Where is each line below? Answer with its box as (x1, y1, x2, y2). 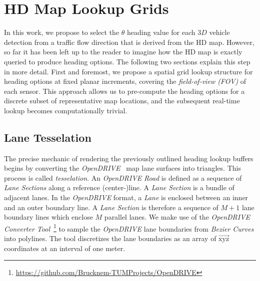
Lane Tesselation (4, 129, 91, 145)
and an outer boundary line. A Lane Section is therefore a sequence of (4, 202, 218, 212)
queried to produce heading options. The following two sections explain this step (4, 56, 250, 66)
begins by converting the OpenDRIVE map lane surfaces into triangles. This (4, 163, 241, 173)
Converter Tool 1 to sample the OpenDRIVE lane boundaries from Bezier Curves (4, 222, 254, 234)
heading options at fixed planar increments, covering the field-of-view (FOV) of (4, 76, 246, 86)
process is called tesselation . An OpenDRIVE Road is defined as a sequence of (4, 172, 242, 183)
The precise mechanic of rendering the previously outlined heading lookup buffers (4, 153, 253, 163)
